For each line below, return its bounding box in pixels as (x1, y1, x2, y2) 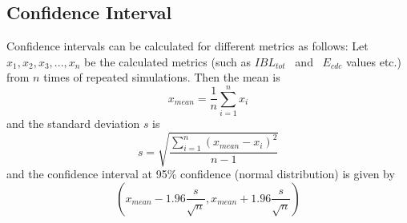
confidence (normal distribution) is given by (180, 165, 395, 182)
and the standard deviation (6, 115, 140, 132)
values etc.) (345, 53, 401, 70)
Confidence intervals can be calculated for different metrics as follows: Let (6, 38, 369, 54)
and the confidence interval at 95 (6, 165, 167, 182)
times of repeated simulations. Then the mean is (43, 69, 280, 86)
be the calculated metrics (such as (84, 53, 252, 70)
